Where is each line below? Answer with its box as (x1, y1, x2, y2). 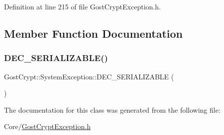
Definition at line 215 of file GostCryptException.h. (4, 1, 161, 11)
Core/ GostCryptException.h (4, 121, 91, 132)
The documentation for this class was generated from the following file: (4, 104, 221, 115)
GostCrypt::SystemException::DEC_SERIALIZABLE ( (4, 71, 174, 81)
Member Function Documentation (4, 25, 183, 41)
